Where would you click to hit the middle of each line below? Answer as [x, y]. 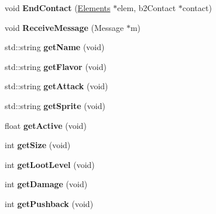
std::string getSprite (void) [55, 105]
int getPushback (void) [49, 203]
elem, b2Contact [147, 8]
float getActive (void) [46, 125]
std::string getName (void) [55, 47]
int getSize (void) [38, 145]
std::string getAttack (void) [56, 86]
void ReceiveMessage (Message [64, 27]
